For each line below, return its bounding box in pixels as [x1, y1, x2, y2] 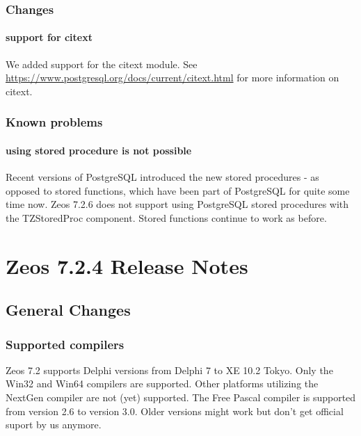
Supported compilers [6, 335, 125, 353]
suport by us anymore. [6, 417, 102, 432]
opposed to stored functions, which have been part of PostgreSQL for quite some [6, 183, 350, 197]
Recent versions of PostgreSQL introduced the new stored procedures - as [6, 170, 319, 184]
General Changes [6, 299, 131, 321]
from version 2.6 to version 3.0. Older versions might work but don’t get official [6, 403, 344, 418]
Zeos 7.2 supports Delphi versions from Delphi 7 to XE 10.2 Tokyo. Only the [6, 362, 333, 377]
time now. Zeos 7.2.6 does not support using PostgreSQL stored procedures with [6, 197, 349, 211]
